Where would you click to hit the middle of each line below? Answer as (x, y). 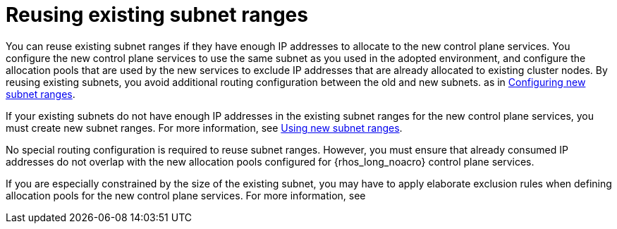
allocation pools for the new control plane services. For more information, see (186, 195)
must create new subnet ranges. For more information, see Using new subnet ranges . (204, 128)
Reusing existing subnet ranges (157, 15)
